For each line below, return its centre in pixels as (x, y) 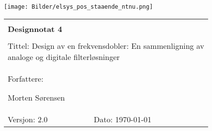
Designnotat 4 (35, 29)
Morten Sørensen (36, 97)
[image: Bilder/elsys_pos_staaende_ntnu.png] (78, 7)
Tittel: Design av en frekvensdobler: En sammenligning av (106, 45)
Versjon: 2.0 (28, 119)
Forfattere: (26, 78)
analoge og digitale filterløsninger (64, 57)
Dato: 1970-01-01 (122, 119)
